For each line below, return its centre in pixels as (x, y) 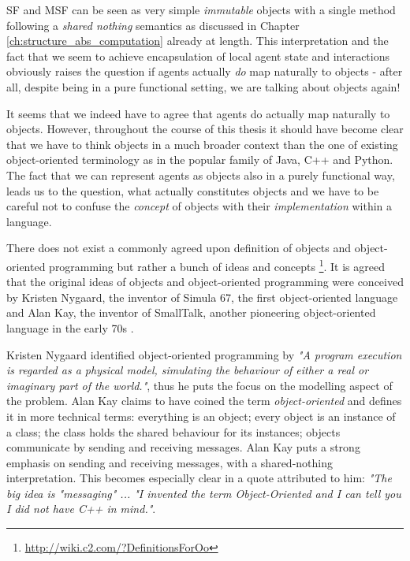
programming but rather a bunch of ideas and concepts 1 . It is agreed (217, 265)
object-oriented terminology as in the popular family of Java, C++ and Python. (200, 160)
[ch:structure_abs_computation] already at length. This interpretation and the (198, 41)
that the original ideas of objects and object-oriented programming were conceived (205, 282)
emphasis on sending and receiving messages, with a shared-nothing (170, 462)
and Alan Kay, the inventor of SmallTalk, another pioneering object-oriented (191, 312)
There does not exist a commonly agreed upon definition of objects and (179, 248)
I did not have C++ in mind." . (81, 509)
